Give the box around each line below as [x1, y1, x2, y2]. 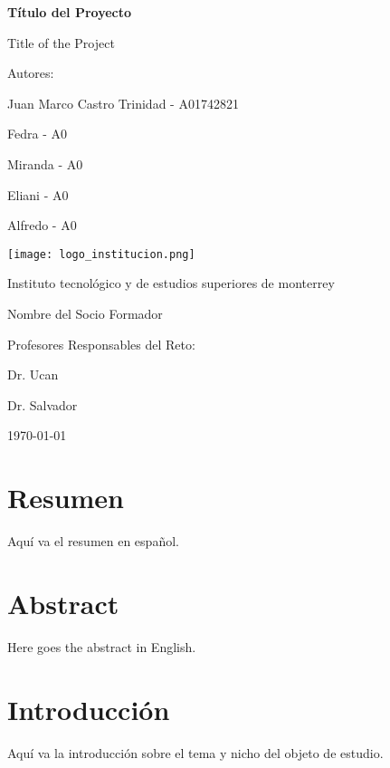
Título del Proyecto [7, 3, 132, 21]
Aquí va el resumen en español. [7, 532, 179, 551]
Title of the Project [7, 33, 115, 52]
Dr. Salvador [7, 395, 78, 414]
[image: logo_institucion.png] [7, 247, 195, 261]
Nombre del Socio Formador [7, 304, 163, 322]
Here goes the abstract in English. [7, 637, 196, 656]
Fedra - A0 [7, 124, 67, 143]
